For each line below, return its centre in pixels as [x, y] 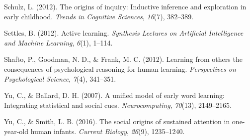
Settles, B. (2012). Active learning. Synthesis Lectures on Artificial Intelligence [124, 33]
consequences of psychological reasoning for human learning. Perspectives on [120, 69]
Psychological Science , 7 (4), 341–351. [60, 78]
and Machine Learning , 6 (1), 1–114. [58, 42]
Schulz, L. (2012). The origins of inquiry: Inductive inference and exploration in [125, 6]
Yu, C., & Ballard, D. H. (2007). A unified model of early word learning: [114, 95]
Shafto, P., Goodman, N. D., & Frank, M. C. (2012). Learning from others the [123, 59]
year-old [16, 131]
